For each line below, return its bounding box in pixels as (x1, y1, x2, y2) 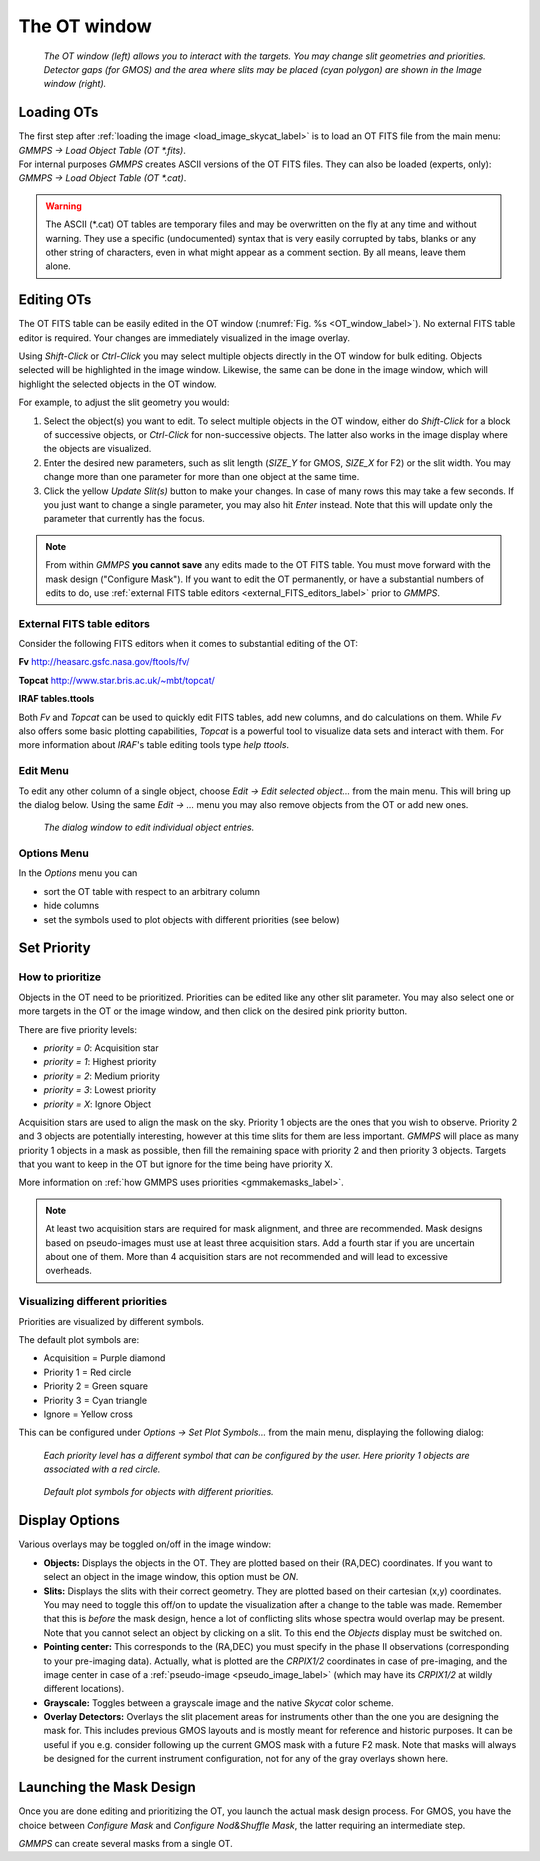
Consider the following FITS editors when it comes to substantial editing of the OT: (18, 638, 359, 650)
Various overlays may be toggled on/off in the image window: (18, 1538, 272, 1550)
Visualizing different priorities (18, 1295, 168, 1309)
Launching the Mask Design (18, 1779, 197, 1796)
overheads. (45, 1265, 92, 1277)
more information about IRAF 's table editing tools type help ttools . (18, 739, 290, 751)
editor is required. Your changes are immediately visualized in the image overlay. (18, 331, 350, 344)
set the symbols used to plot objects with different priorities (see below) (43, 913, 340, 925)
